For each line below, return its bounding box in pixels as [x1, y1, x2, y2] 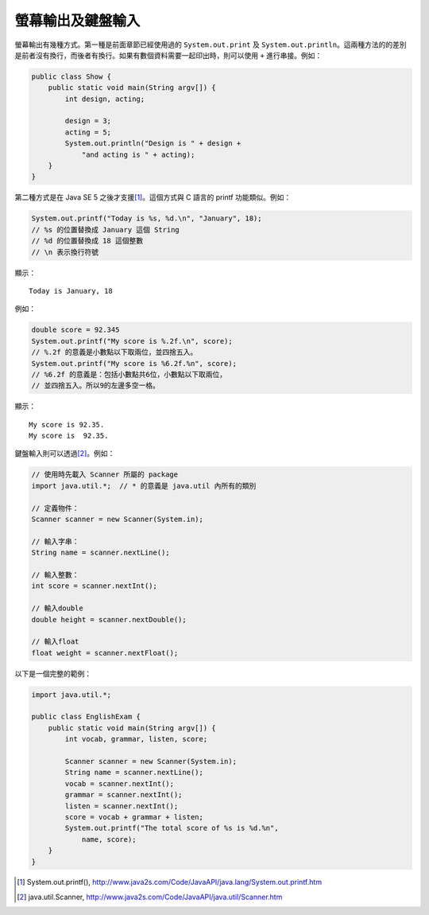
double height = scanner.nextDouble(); [31, 615, 187, 624]
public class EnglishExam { [31, 712, 141, 722]
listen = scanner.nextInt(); [64, 801, 179, 811]
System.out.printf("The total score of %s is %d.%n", [64, 823, 279, 833]
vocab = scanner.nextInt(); [64, 779, 175, 788]
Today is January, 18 [29, 286, 113, 295]
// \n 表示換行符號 [31, 247, 99, 256]
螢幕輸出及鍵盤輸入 [14, 12, 141, 29]
